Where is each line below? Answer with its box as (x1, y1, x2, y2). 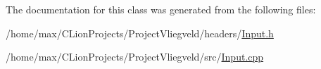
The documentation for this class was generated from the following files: (6, 2, 316, 16)
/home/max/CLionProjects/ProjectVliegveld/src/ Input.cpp (6, 49, 264, 64)
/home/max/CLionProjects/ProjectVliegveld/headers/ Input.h (6, 25, 274, 40)
